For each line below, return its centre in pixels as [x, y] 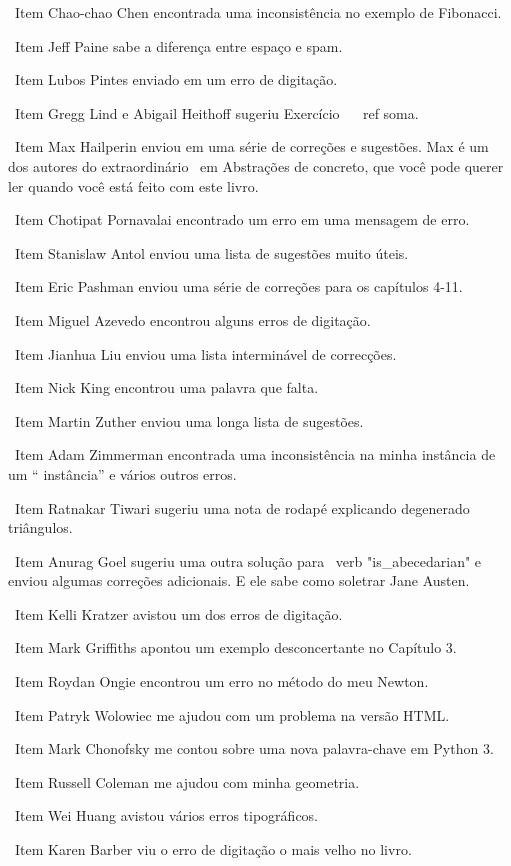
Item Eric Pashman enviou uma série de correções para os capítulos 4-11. [238, 286]
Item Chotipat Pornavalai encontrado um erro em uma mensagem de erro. [242, 219]
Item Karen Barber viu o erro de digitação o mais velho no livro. [213, 849]
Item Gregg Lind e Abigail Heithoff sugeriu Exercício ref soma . [216, 112]
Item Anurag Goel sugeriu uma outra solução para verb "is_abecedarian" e [248, 560]
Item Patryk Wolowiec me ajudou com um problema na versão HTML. [232, 714]
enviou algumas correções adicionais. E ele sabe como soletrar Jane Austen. [239, 580]
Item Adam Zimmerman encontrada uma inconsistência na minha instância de [255, 454]
